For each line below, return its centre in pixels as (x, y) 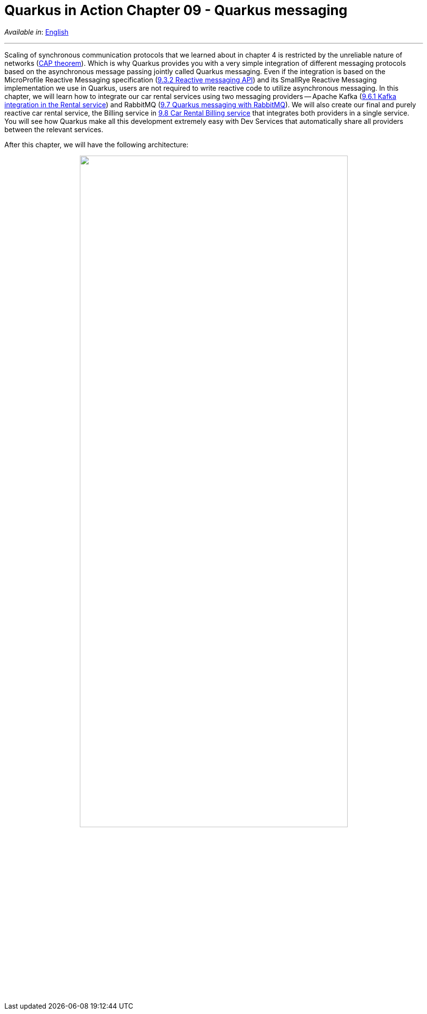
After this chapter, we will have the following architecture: (96, 144)
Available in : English (37, 32)
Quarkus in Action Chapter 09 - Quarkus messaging (176, 10)
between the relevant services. (54, 129)
